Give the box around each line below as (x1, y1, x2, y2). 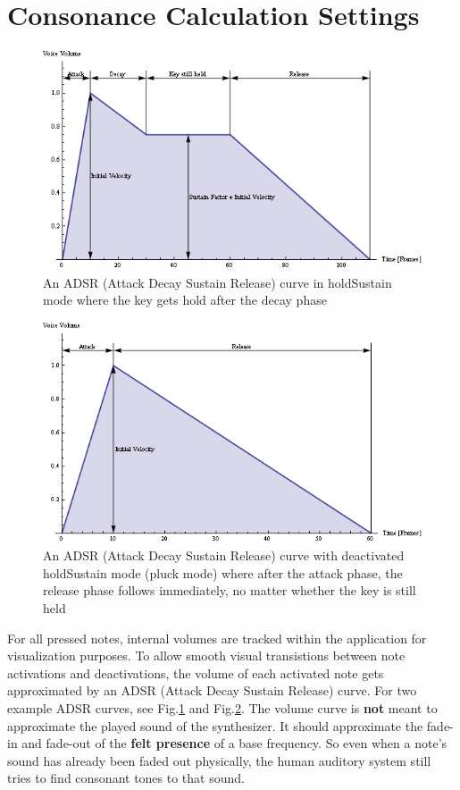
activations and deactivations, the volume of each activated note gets (7, 663, 384, 682)
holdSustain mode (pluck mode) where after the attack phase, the (43, 563, 403, 582)
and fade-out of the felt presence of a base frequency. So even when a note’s (21, 734, 447, 752)
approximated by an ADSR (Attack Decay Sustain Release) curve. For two (7, 681, 417, 700)
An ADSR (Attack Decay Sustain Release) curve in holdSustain (43, 273, 392, 291)
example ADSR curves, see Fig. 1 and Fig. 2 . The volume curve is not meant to (7, 699, 438, 718)
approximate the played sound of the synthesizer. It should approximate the (7, 716, 423, 735)
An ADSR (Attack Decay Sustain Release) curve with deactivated (43, 546, 405, 565)
